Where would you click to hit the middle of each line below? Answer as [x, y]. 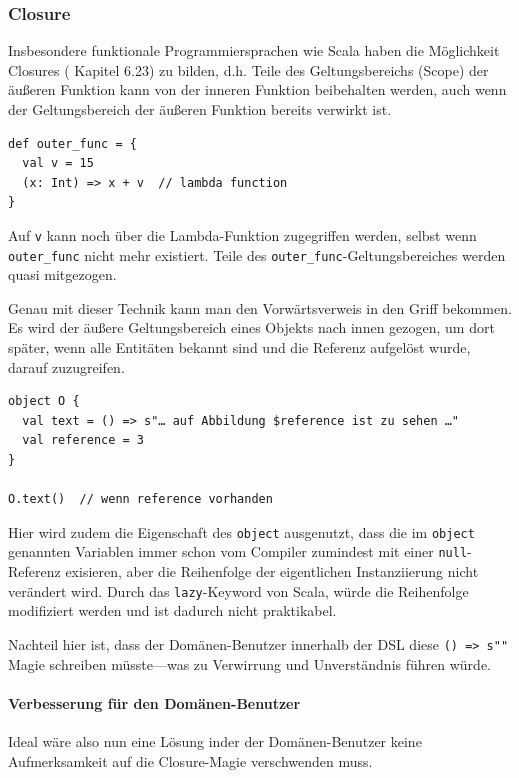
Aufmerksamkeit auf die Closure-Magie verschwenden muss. [190, 760]
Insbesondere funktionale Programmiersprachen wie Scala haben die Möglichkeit [254, 50]
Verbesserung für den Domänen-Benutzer [154, 702]
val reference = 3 [83, 440]
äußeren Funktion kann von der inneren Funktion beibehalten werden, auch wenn [257, 89]
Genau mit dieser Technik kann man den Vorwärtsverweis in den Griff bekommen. [260, 307]
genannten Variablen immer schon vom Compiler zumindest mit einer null [238, 551]
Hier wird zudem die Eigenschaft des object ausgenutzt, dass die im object [241, 531]
